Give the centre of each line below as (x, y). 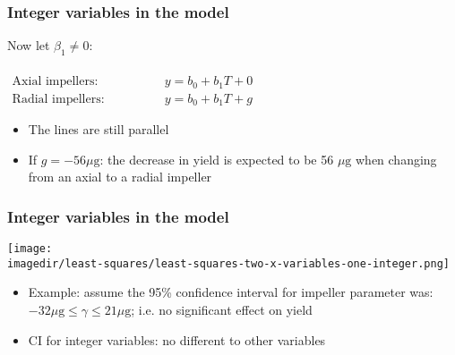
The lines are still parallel (99, 129)
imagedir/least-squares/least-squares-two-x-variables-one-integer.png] (228, 263)
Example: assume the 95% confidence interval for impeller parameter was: (231, 292)
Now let (29, 45)
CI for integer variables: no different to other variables (177, 339)
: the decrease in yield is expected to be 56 (217, 159)
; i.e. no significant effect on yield (222, 309)
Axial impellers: (55, 82)
